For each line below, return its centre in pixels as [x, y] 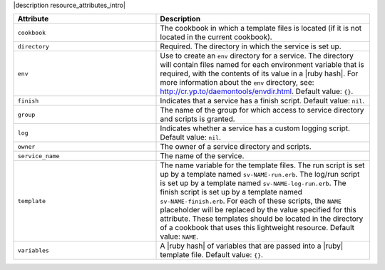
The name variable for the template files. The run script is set [262, 165]
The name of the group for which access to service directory [262, 110]
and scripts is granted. [197, 119]
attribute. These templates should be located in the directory [262, 219]
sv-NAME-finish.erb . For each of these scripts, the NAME [251, 201]
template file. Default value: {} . [212, 255]
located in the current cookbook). [216, 37]
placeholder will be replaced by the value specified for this [258, 210]
